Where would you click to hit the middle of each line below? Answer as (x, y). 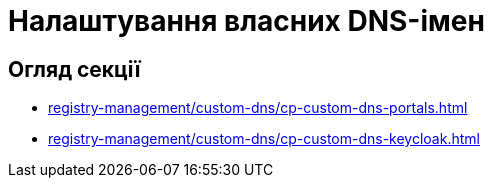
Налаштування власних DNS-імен (246, 21)
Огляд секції (74, 69)
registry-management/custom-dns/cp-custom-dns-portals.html (258, 108)
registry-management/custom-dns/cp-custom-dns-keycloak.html (264, 139)
